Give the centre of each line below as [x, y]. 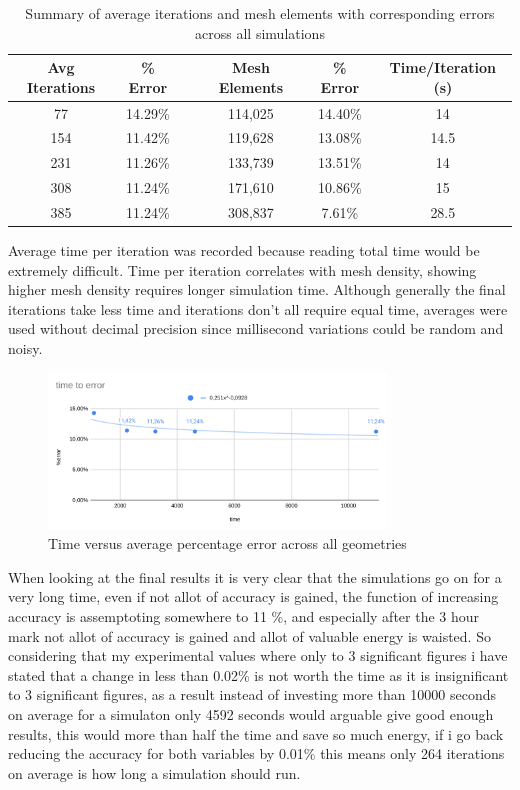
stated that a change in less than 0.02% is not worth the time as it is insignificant [258, 674]
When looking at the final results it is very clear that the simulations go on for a [255, 576]
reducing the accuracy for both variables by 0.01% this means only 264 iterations [256, 753]
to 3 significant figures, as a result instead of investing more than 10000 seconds [252, 694]
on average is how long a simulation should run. [154, 772]
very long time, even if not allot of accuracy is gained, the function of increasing [253, 596]
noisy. [25, 348]
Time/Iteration [443, 67]
